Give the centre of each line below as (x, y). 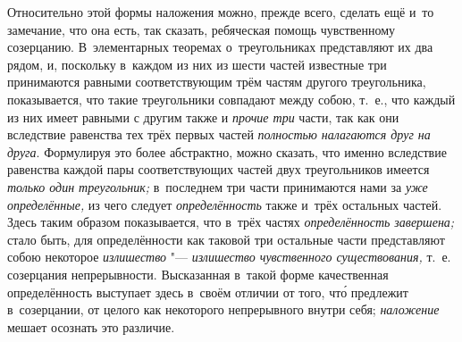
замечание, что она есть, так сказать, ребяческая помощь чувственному (202, 29)
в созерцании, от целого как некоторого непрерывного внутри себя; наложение (223, 309)
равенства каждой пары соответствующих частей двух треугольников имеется (218, 169)
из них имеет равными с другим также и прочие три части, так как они (203, 117)
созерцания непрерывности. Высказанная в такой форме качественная (198, 274)
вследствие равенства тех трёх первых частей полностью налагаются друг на (219, 134)
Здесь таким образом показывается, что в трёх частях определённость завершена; (231, 222)
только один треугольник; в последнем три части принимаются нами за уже (218, 186)
